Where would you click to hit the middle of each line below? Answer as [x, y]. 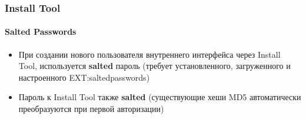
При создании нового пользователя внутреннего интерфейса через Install [149, 54]
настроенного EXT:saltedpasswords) [84, 77]
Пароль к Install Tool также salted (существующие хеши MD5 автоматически [160, 97]
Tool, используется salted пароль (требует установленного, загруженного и [154, 66]
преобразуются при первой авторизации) [91, 109]
